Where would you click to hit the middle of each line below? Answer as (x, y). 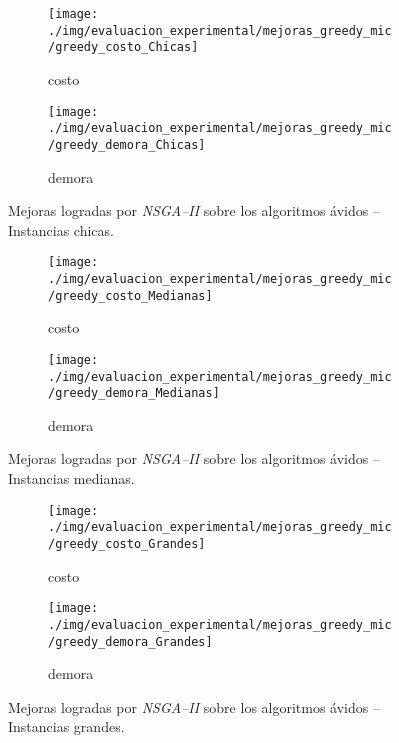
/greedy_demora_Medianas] (134, 393)
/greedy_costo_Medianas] (130, 295)
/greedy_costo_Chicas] (123, 47)
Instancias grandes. (66, 726)
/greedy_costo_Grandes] (127, 543)
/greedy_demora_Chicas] (127, 144)
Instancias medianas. (71, 478)
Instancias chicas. (61, 229)
